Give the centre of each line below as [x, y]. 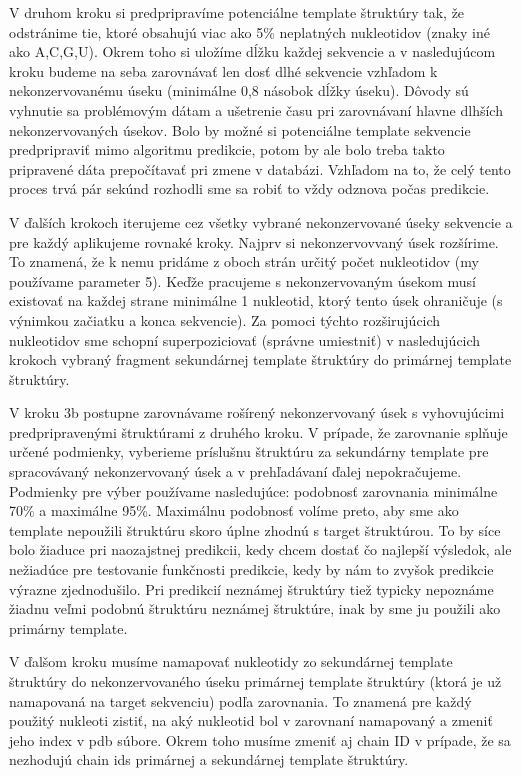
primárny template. [68, 627]
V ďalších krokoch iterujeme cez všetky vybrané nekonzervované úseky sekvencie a [261, 221]
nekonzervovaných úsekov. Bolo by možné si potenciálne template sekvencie [240, 129]
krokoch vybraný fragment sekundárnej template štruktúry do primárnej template [260, 359]
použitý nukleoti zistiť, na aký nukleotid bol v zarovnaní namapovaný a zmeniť [251, 720]
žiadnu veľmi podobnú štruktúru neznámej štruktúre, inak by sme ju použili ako [255, 608]
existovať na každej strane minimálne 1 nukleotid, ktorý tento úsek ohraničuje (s [256, 300]
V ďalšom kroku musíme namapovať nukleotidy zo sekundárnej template [231, 661]
